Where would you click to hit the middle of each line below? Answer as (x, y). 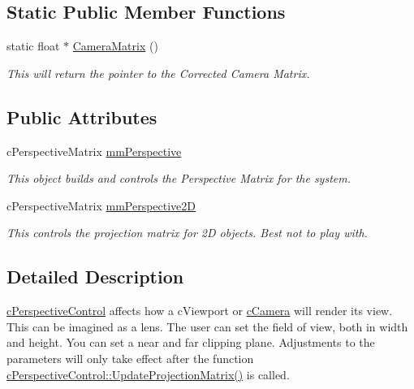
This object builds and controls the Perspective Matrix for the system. (179, 178)
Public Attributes (82, 117)
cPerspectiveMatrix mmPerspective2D (101, 205)
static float (33, 46)
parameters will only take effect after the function (130, 358)
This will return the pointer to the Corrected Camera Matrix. (158, 73)
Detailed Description (95, 277)
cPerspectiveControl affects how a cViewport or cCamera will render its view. (200, 311)
